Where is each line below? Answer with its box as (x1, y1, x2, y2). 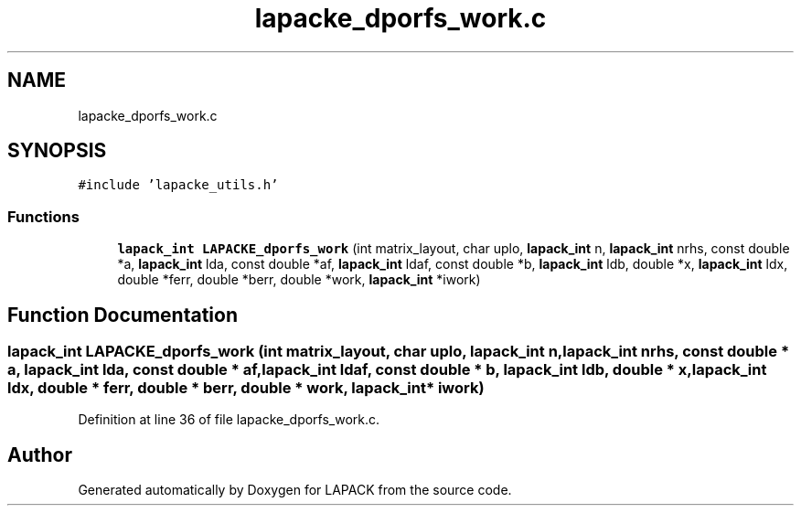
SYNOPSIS (7, 139, 107, 163)
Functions (7, 207, 80, 226)
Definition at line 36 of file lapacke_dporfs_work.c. (78, 411, 380, 428)
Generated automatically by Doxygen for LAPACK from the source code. (78, 482, 512, 498)
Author (7, 443, 72, 466)
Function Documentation (7, 303, 238, 326)
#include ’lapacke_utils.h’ (78, 177, 279, 193)
